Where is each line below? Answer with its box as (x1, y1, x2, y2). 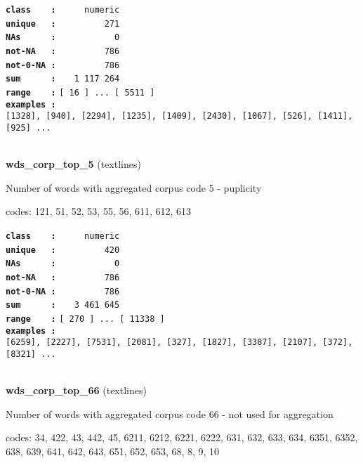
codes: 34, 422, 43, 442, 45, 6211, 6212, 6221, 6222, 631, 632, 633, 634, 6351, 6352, (6, 430, 358, 445)
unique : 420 (6, 244, 120, 255)
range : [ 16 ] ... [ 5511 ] (6, 87, 155, 98)
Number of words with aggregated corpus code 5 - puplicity (6, 180, 262, 195)
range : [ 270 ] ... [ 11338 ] (6, 313, 165, 324)
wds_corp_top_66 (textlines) (6, 383, 147, 398)
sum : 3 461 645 (6, 300, 120, 311)
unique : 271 (6, 18, 120, 29)
